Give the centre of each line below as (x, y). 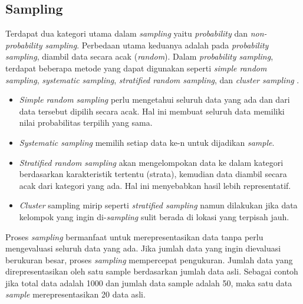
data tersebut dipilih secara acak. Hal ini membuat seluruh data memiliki (152, 111)
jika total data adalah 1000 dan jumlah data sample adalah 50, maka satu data (149, 282)
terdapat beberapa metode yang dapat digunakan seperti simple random (136, 68)
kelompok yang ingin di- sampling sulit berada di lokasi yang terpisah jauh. (154, 216)
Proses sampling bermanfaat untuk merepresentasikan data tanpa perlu (134, 236)
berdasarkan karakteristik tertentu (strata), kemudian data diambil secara (153, 174)
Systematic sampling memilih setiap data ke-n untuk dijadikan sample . (147, 142)
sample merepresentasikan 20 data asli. (75, 294)
